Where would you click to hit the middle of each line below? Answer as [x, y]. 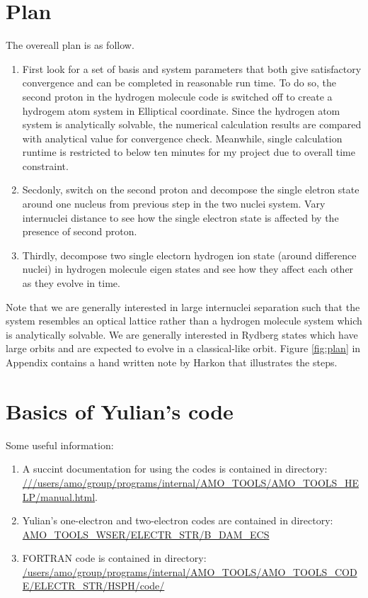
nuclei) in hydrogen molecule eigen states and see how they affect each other [188, 269]
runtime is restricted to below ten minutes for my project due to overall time [189, 152]
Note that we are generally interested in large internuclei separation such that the [183, 306]
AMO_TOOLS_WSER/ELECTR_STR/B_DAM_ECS [146, 534]
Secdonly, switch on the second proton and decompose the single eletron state [191, 190]
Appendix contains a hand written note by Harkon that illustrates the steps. [172, 362]
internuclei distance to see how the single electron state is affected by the [180, 217]
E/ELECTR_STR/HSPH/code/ [93, 586]
